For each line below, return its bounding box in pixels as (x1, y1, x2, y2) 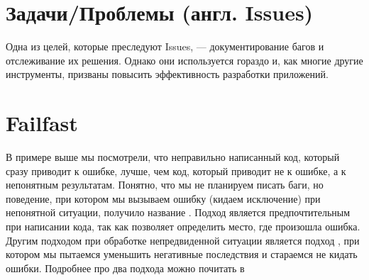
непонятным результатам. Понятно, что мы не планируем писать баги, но (6, 177, 324, 192)
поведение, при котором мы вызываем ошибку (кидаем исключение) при (6, 191, 321, 206)
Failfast (6, 108, 78, 138)
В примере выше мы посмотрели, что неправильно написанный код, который (6, 150, 340, 164)
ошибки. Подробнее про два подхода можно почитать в (6, 260, 245, 275)
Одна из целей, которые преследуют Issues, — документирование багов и (6, 39, 324, 54)
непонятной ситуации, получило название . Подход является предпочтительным (6, 205, 351, 220)
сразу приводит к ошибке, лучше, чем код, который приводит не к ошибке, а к (6, 163, 346, 178)
